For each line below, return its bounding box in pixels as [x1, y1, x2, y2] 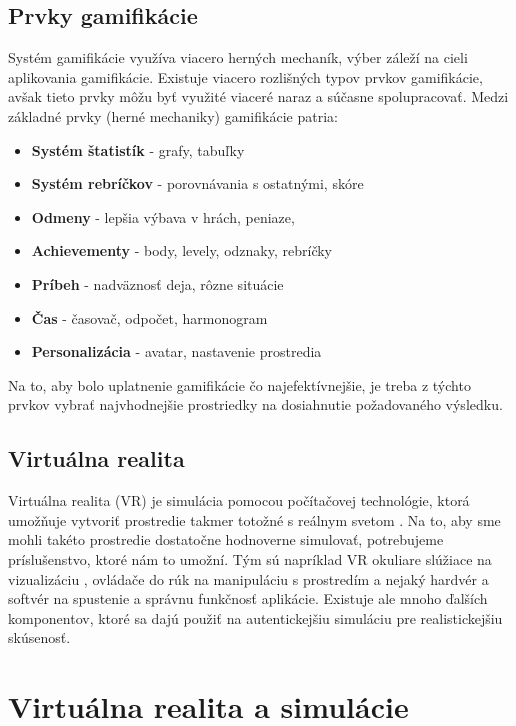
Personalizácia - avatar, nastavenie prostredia [31, 341, 322, 362]
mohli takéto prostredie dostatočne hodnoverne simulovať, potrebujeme [8, 529, 444, 550]
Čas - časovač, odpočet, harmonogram [31, 307, 268, 328]
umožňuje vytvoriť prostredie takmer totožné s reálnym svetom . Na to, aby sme [8, 509, 501, 530]
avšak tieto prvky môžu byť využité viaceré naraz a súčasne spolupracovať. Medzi [8, 86, 509, 107]
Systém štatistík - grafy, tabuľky [31, 139, 245, 160]
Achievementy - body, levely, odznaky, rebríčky [31, 240, 332, 261]
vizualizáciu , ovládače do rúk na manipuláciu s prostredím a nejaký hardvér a [8, 568, 489, 589]
